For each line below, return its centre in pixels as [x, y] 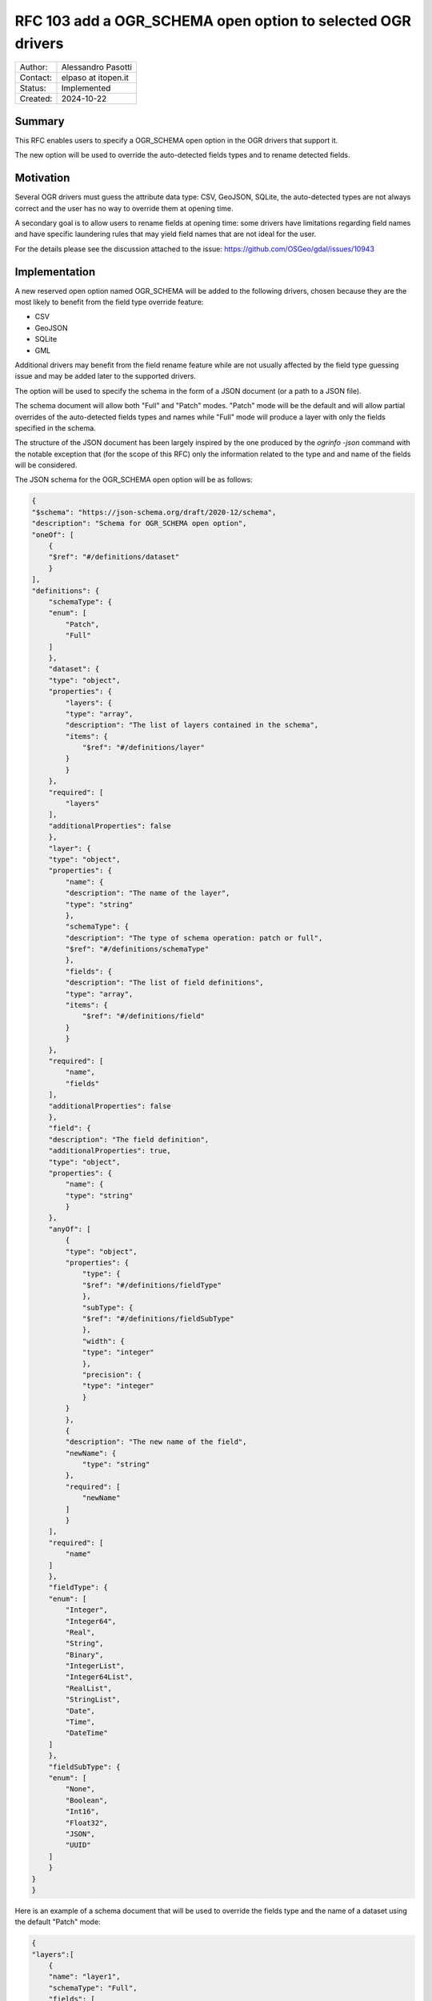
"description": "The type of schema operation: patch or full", [194, 938]
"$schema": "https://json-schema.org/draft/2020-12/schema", [154, 512]
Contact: [36, 78]
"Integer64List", [99, 1677]
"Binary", [84, 1654]
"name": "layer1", [84, 1977]
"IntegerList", [95, 1666]
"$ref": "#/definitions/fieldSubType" [158, 1318]
